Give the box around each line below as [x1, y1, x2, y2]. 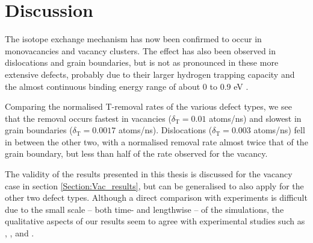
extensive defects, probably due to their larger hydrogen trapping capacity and [5, 68, 295, 80]
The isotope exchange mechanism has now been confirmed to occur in [5, 33, 262, 45]
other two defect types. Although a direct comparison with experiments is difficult [5, 191, 308, 204]
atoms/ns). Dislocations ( [118, 124, 212, 136]
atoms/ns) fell [253, 124, 305, 136]
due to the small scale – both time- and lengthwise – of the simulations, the [5, 203, 284, 215]
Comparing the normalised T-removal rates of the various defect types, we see [5, 100, 292, 113]
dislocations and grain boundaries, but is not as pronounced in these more [5, 56, 279, 69]
